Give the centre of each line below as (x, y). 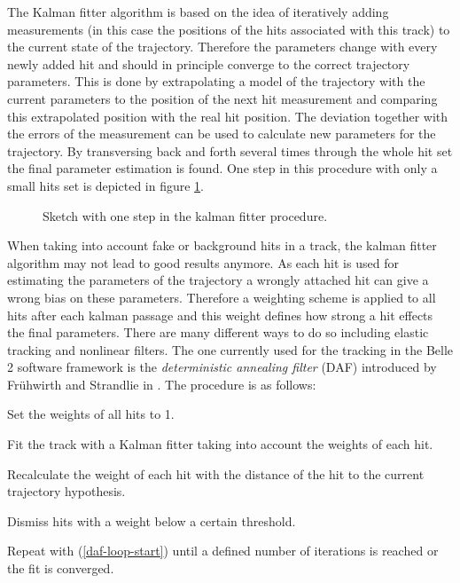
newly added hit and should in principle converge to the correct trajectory (209, 63)
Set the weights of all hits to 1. (91, 414)
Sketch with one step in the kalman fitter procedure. (185, 215)
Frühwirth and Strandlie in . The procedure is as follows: (162, 384)
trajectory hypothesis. (66, 491)
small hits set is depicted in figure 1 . (106, 185)
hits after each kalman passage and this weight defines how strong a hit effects (220, 315)
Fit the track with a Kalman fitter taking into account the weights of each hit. (220, 444)
